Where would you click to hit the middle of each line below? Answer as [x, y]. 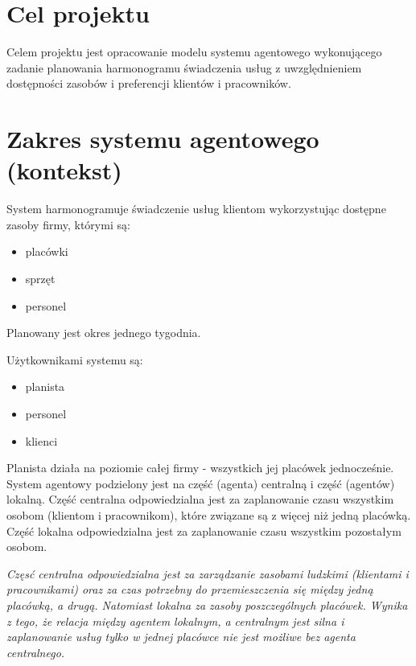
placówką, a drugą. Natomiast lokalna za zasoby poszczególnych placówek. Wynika [207, 604]
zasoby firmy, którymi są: [68, 224]
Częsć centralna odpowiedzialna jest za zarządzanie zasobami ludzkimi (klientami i [208, 573]
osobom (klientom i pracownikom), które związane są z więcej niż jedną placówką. [209, 514]
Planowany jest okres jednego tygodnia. [104, 333]
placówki [47, 251]
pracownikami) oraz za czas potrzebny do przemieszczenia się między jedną [190, 589]
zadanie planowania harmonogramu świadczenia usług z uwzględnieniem [184, 67]
